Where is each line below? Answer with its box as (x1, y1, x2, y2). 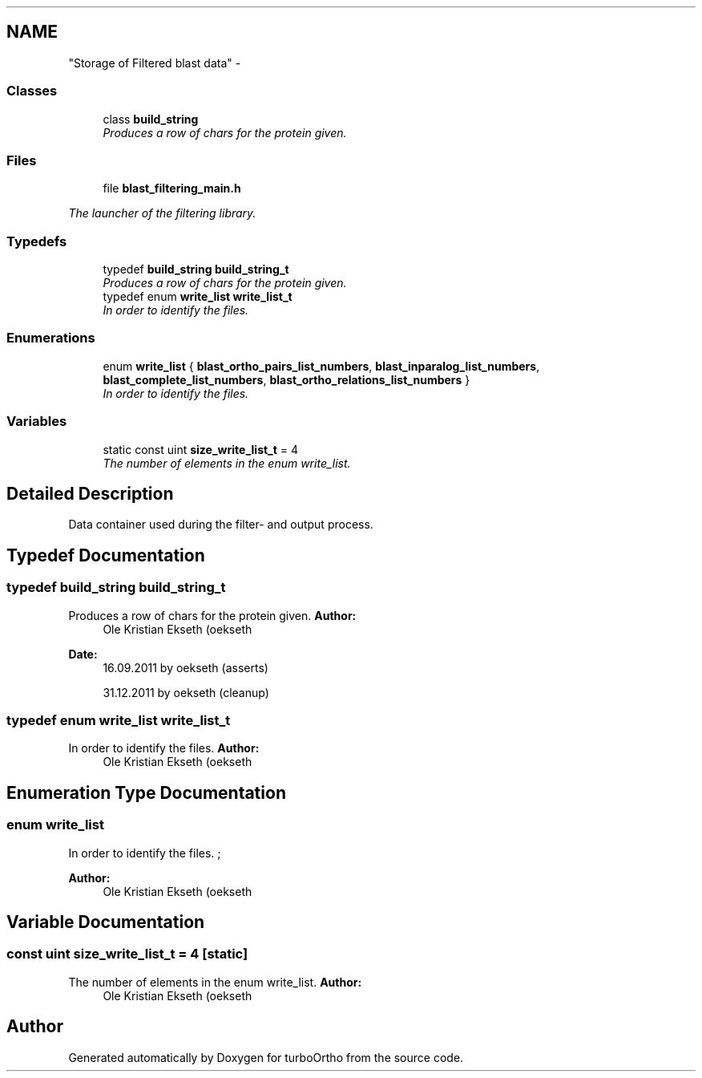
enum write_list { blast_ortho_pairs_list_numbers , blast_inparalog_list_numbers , (103, 359, 540, 373)
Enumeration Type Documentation (6, 782, 286, 803)
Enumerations (6, 330, 95, 346)
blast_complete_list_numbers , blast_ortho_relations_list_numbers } (103, 372, 470, 387)
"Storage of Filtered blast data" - (68, 55, 241, 70)
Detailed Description (6, 484, 174, 505)
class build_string (103, 111, 199, 126)
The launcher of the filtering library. (68, 206, 256, 221)
